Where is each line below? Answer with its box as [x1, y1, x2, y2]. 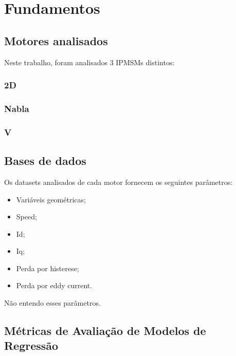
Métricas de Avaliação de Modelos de [4, 323, 206, 339]
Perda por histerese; [16, 263, 79, 273]
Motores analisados [4, 32, 108, 48]
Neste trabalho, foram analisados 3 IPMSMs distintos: [4, 57, 175, 67]
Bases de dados [4, 153, 86, 168]
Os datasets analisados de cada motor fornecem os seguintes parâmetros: [4, 176, 233, 187]
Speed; [16, 211, 37, 222]
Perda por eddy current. [16, 280, 93, 291]
